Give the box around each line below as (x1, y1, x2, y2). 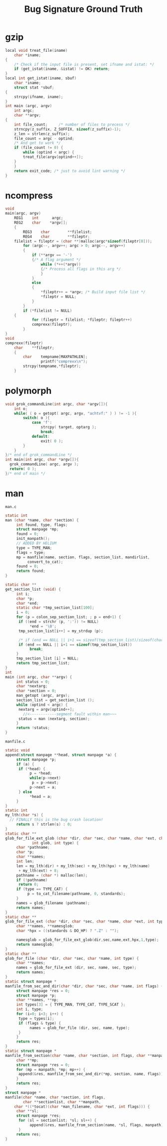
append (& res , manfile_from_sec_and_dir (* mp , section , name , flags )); (18, 1072, 166, 1077)
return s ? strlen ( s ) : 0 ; (16, 822, 72, 827)
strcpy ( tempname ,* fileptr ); (23, 364, 81, 369)
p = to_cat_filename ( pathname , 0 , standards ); (27, 891, 126, 896)
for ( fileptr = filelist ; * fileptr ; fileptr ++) (31, 317, 133, 322)
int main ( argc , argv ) (5, 104, 52, 109)
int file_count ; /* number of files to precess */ (14, 122, 130, 127)
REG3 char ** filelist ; (23, 229, 92, 235)
